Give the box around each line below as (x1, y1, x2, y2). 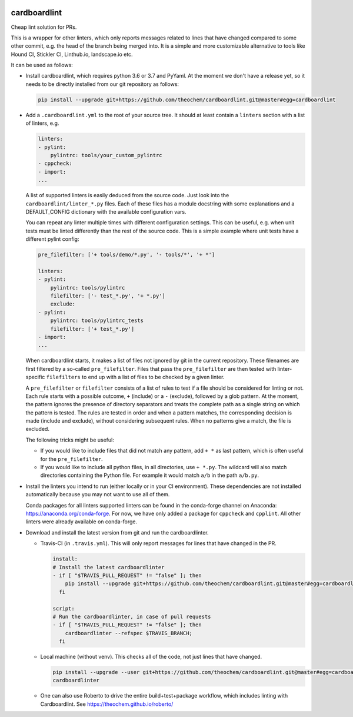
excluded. (25, 426, 50, 433)
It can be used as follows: (11, 62, 73, 69)
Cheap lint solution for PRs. (11, 24, 77, 31)
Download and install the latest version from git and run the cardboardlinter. (25, 529, 209, 536)
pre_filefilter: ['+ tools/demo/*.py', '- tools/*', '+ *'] (38, 251, 215, 258)
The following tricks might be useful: (25, 436, 114, 443)
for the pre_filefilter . (40, 455, 103, 462)
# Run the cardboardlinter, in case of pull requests (52, 613, 211, 620)
